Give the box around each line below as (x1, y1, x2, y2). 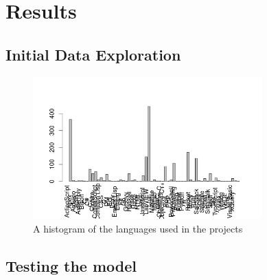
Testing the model (5, 255, 137, 277)
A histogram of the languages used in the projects (33, 222, 243, 236)
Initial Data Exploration (5, 43, 181, 65)
